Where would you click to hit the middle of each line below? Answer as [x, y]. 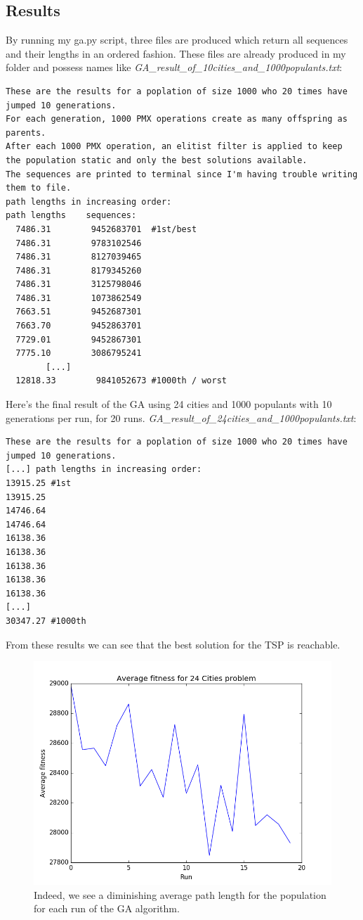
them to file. [39, 188]
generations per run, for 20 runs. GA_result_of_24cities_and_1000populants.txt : [181, 417]
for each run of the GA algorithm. [107, 908]
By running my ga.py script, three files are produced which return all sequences [177, 40]
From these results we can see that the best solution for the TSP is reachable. [173, 644]
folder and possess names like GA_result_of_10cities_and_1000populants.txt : [174, 67]
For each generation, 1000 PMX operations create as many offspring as [177, 119]
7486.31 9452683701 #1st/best [106, 229]
